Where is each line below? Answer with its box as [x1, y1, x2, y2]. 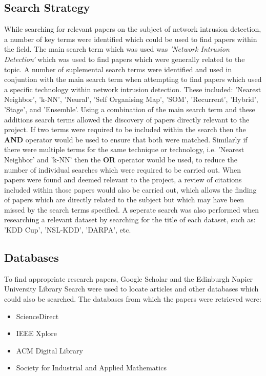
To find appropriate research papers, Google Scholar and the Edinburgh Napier [4, 273, 253, 284]
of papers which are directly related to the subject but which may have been [4, 194, 244, 205]
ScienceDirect [16, 310, 59, 321]
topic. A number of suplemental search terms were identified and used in [4, 64, 232, 74]
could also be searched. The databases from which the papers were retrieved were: [4, 294, 261, 304]
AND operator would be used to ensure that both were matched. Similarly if [4, 134, 248, 144]
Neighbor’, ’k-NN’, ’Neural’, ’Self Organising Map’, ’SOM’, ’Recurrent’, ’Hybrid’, [4, 94, 258, 105]
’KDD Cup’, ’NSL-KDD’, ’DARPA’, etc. [4, 224, 131, 235]
